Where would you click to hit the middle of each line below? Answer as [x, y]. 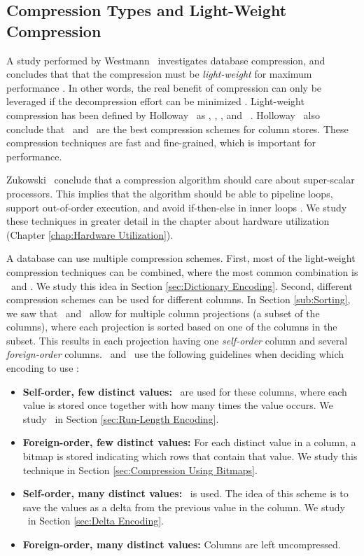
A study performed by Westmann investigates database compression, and [166, 60]
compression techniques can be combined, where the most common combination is [182, 271]
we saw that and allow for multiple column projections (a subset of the [163, 313]
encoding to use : [43, 368]
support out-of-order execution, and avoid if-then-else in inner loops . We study [177, 207]
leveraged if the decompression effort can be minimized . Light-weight [155, 101]
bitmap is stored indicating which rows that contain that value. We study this [190, 456]
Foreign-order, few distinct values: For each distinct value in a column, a [189, 442]
